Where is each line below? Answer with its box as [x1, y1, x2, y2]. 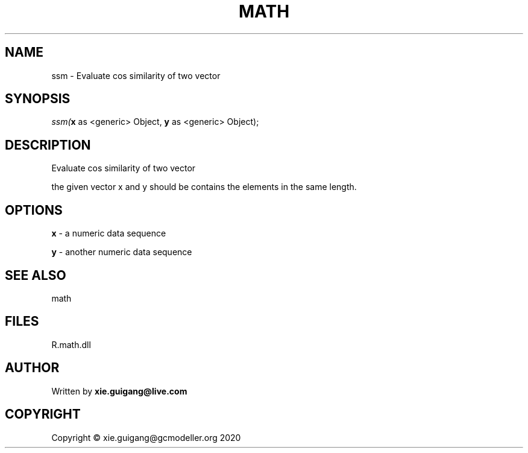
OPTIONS [5, 202, 63, 218]
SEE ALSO [5, 267, 66, 283]
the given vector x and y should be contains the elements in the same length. [51, 182, 357, 192]
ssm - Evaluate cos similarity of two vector [51, 70, 221, 81]
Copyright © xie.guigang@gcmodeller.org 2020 [51, 432, 241, 443]
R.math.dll [51, 339, 91, 350]
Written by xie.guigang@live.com [51, 385, 187, 396]
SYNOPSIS [5, 91, 71, 107]
